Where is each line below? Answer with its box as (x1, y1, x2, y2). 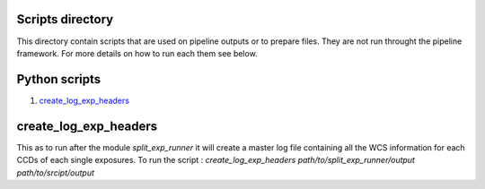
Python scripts (16, 72, 101, 87)
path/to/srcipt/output (16, 167, 94, 178)
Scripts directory (16, 12, 114, 27)
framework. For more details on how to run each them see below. (16, 47, 258, 58)
